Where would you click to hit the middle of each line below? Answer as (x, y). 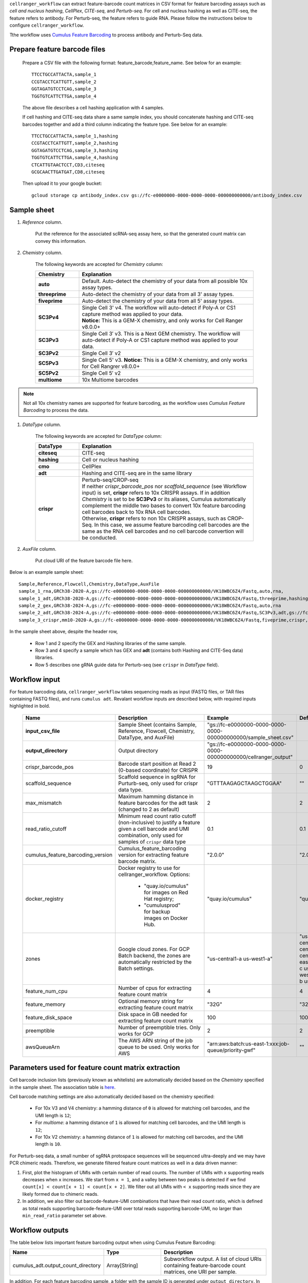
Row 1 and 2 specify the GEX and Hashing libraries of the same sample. (111, 643)
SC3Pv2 (49, 353)
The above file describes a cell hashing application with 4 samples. (93, 107)
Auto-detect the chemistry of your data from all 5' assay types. (158, 301)
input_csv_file (43, 731)
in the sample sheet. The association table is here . (62, 1087)
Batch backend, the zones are (155, 956)
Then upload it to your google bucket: (62, 183)
